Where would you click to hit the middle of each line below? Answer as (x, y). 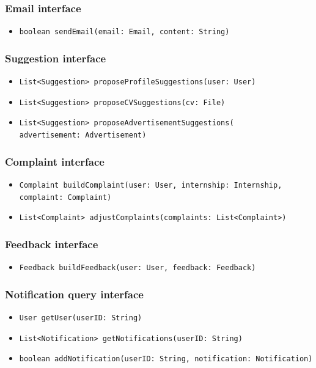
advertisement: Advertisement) (83, 135)
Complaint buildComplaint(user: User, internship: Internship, (151, 185)
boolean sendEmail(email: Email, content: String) (124, 32)
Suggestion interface (56, 58)
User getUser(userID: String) (81, 318)
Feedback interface (52, 244)
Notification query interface (74, 294)
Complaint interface (55, 161)
